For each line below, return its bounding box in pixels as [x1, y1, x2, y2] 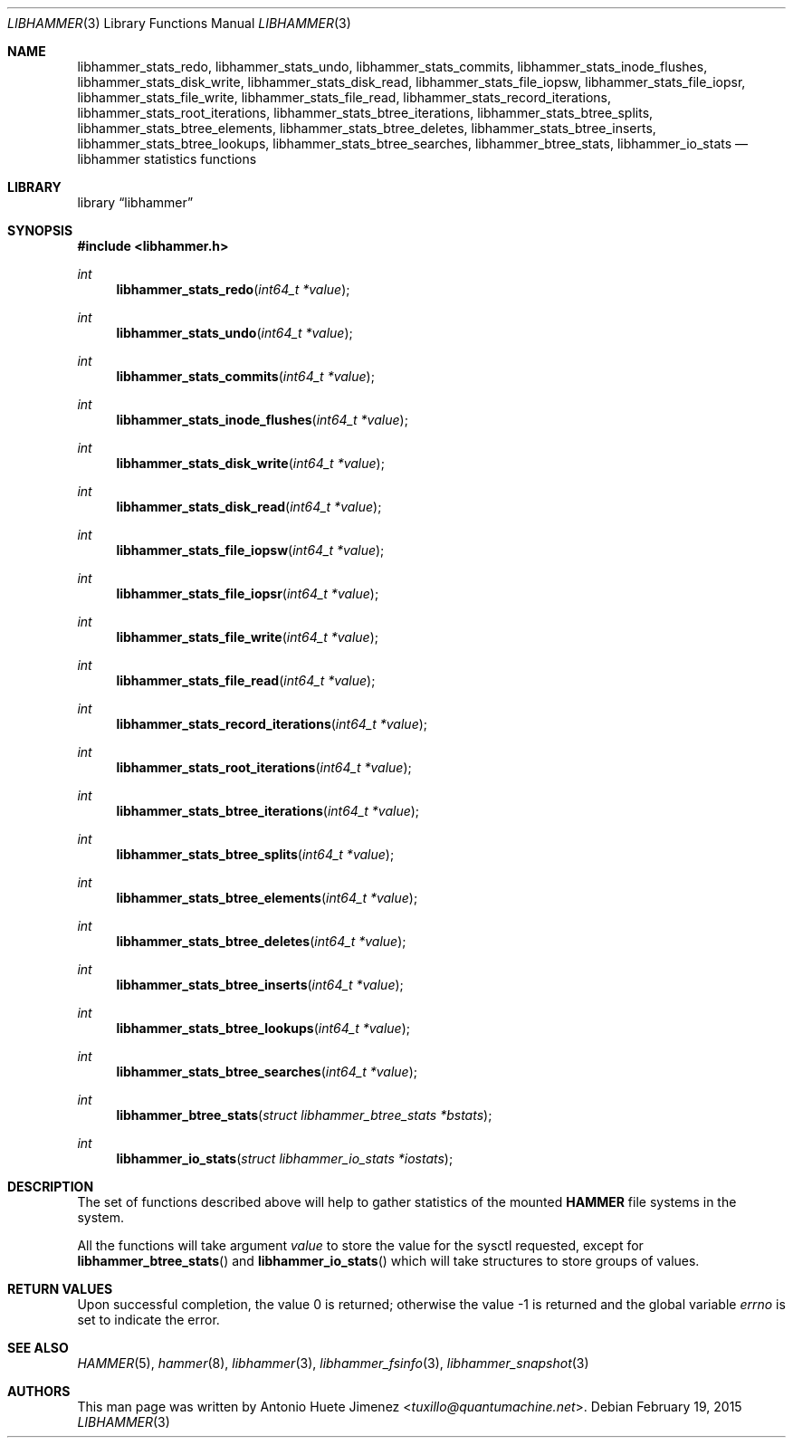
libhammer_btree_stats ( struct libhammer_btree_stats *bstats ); [116, 1107, 492, 1123]
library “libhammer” [77, 195, 194, 210]
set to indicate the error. [77, 1312, 220, 1327]
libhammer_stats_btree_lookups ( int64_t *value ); [116, 1020, 410, 1036]
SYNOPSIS [7, 223, 73, 238]
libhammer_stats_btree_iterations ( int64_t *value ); [116, 803, 420, 818]
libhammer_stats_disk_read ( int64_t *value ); [116, 499, 382, 514]
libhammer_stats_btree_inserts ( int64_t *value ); [116, 977, 404, 992]
